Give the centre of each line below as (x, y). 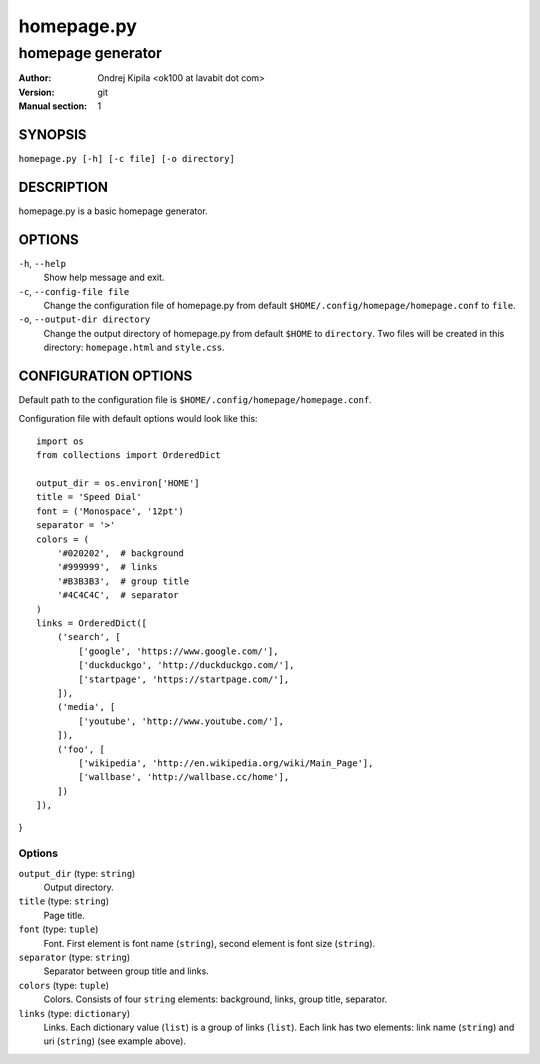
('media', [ (86, 707)
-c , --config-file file (74, 291)
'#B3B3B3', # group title (123, 581)
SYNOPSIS (52, 134)
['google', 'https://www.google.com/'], (178, 651)
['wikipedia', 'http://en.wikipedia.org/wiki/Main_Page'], (226, 763)
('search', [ (88, 637)
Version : (36, 92)
